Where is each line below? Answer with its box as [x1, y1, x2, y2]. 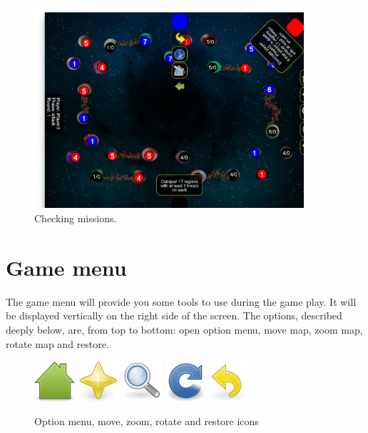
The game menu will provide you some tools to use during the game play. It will [6, 294, 357, 309]
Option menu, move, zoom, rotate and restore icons [34, 414, 259, 429]
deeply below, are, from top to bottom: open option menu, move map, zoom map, [6, 322, 363, 337]
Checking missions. [34, 211, 117, 226]
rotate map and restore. [6, 336, 109, 351]
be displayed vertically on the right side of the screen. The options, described [6, 308, 342, 323]
